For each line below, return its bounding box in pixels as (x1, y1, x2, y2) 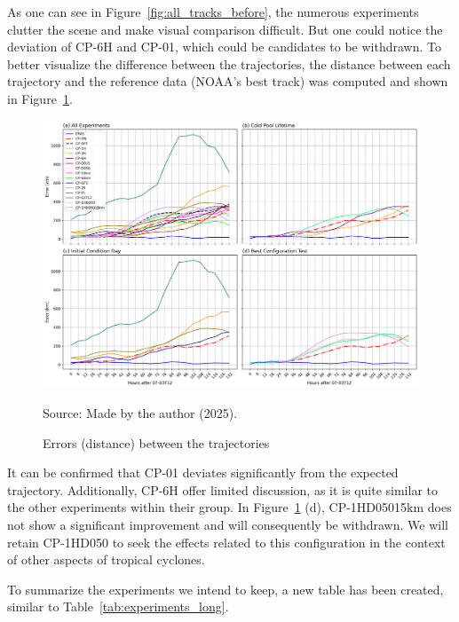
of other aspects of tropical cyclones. (7, 550, 205, 569)
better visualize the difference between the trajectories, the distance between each (7, 54, 451, 73)
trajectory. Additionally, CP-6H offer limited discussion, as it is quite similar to (7, 480, 439, 499)
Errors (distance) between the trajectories (43, 433, 270, 452)
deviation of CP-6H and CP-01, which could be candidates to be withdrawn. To (7, 37, 441, 56)
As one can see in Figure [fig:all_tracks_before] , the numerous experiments (7, 3, 419, 20)
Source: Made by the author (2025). (43, 404, 238, 421)
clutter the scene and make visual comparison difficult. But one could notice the (7, 20, 443, 38)
